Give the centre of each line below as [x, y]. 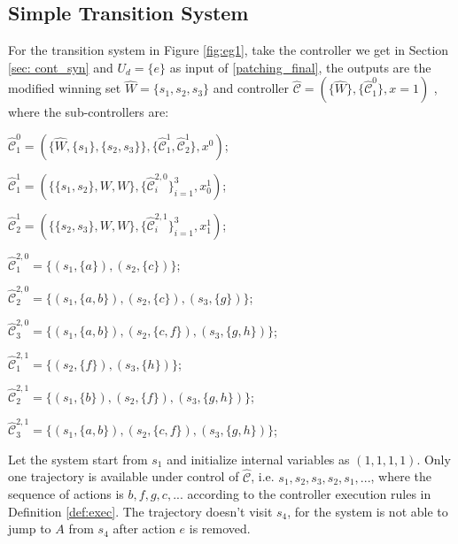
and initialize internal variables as [258, 459]
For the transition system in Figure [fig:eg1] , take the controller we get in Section [229, 50]
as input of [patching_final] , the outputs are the [300, 67]
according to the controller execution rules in [309, 494]
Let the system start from [78, 459]
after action [144, 529]
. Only [434, 459]
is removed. [220, 529]
